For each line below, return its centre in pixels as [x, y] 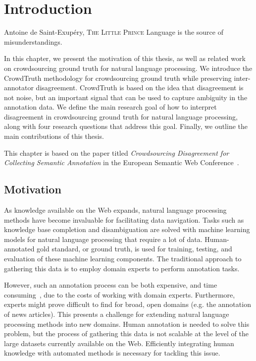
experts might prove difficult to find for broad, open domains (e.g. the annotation [128, 304]
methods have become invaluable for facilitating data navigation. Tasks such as [124, 219]
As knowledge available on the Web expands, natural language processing [115, 210]
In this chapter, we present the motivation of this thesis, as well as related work [125, 58]
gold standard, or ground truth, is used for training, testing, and [134, 249]
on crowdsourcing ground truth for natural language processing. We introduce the [128, 68]
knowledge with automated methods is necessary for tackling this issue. [112, 353]
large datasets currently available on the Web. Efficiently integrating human [119, 343]
